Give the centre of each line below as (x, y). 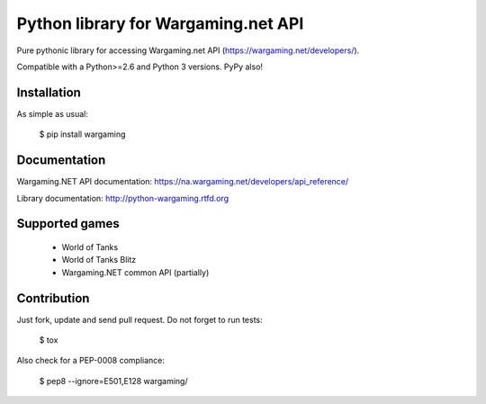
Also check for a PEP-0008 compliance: (91, 361)
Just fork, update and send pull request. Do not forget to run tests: (139, 319)
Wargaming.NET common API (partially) (135, 272)
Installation (49, 92)
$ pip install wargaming (82, 134)
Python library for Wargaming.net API (160, 23)
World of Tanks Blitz (99, 260)
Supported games (68, 224)
